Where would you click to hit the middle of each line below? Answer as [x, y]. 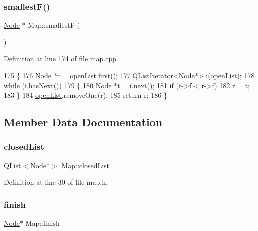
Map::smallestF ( [54, 25]
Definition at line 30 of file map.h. [56, 182]
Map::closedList [85, 165]
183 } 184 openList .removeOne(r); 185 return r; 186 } [86, 95]
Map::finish [43, 223]
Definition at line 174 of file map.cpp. [61, 59]
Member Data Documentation [83, 122]
